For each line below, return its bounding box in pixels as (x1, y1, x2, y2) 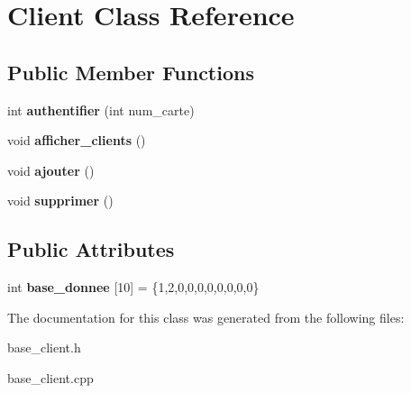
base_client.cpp (7, 368, 94, 387)
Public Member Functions (7, 58, 254, 86)
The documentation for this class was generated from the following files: (7, 307, 405, 326)
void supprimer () (7, 191, 114, 210)
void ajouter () (7, 160, 95, 179)
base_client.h (7, 338, 81, 357)
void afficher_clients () (7, 131, 146, 150)
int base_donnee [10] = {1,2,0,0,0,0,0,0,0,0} (7, 278, 260, 297)
